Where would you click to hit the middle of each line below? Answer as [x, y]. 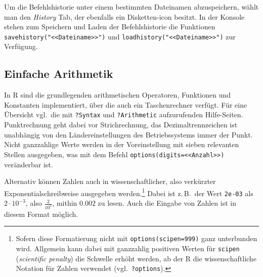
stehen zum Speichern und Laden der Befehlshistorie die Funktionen [110, 27]
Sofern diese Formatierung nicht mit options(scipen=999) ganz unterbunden [137, 238]
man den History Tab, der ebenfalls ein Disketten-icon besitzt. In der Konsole [124, 16]
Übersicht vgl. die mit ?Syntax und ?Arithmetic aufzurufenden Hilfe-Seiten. [124, 114]
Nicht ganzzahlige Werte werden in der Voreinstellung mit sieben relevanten [122, 144]
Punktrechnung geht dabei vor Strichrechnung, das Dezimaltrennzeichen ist [121, 125]
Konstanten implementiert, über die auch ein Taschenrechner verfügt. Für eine [126, 104]
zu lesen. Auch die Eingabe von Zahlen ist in [167, 203]
